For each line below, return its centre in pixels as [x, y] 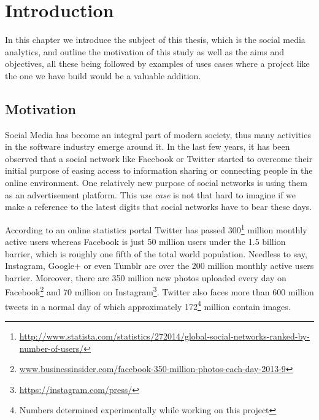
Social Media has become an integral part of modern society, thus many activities [158, 134]
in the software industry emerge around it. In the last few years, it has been [148, 146]
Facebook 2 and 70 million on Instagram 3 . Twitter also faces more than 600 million [159, 291]
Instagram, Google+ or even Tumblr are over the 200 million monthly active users [159, 266]
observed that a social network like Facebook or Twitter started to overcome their [159, 158]
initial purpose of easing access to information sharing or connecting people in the [159, 170]
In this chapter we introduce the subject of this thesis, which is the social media [155, 40]
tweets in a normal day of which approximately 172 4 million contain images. [148, 305]
